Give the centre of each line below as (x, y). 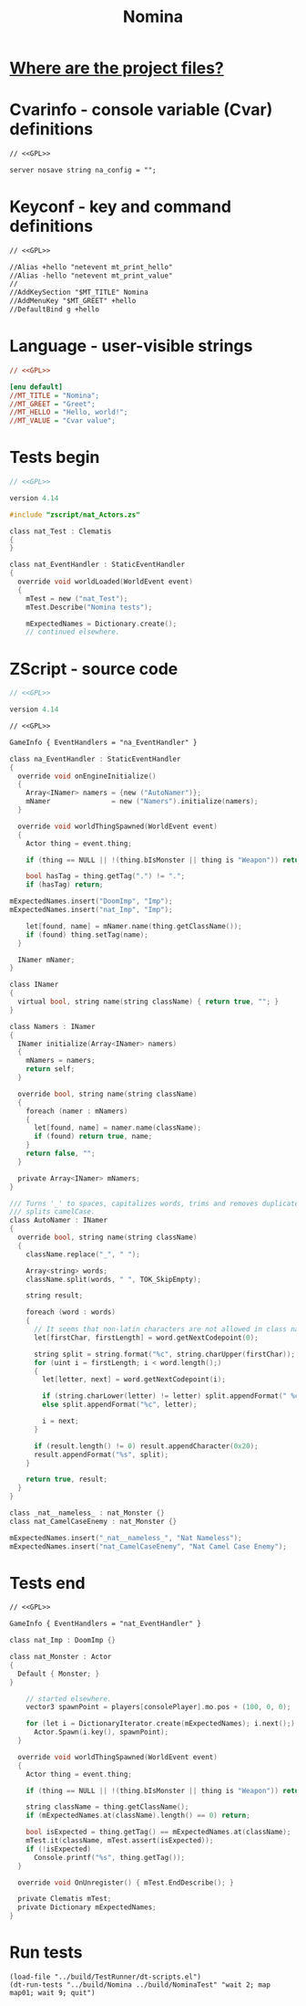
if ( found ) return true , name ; (93, 1137)
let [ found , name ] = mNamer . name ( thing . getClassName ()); (134, 926)
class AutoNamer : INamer (58, 1221)
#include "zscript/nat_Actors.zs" (75, 515)
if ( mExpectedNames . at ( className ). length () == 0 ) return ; (138, 1816)
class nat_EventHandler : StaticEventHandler (97, 565)
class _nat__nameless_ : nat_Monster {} (87, 1513)
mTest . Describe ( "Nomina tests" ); (89, 607)
